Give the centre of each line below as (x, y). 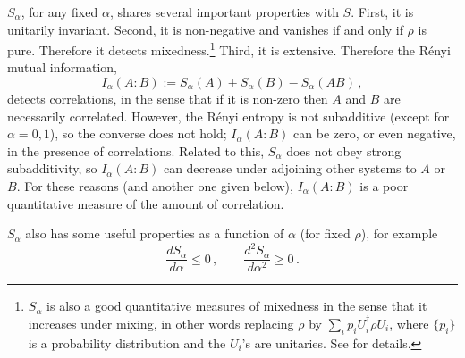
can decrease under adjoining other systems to (290, 168)
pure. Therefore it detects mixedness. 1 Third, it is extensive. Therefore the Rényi (229, 49)
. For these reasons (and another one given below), (155, 186)
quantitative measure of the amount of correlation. (146, 203)
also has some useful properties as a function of (155, 233)
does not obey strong (344, 150)
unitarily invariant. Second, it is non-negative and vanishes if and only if (205, 29)
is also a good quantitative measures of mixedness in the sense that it (237, 306)
